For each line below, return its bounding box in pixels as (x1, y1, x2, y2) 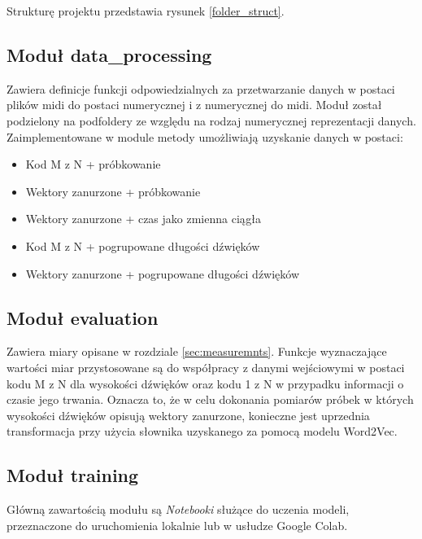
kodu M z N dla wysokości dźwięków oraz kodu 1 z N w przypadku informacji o (7, 375, 404, 392)
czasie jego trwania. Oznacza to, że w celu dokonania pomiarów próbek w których (7, 391, 414, 408)
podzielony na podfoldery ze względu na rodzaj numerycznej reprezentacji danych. (7, 112, 416, 129)
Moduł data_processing (7, 42, 212, 67)
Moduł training (7, 462, 139, 488)
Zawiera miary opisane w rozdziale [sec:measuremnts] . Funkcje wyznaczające (7, 343, 387, 360)
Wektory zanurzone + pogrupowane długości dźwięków (25, 265, 300, 282)
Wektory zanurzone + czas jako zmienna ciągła (25, 210, 261, 227)
